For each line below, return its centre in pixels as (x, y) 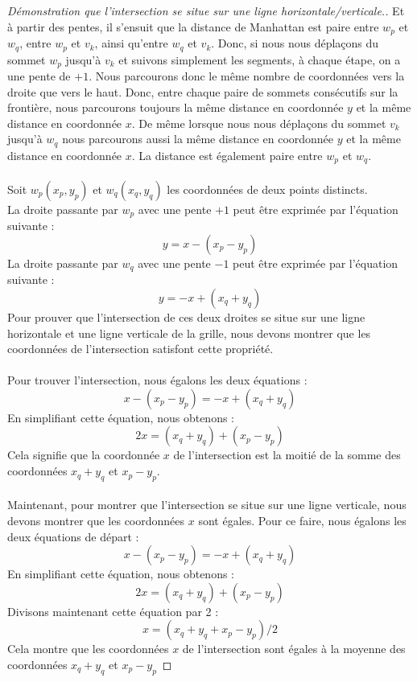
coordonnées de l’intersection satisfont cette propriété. (140, 349)
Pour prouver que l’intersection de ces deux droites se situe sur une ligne (186, 316)
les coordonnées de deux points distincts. (267, 189)
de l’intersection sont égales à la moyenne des (294, 649)
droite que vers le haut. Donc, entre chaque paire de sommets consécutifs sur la (203, 91)
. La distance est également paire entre (227, 155)
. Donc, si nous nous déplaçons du (295, 43)
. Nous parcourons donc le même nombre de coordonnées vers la (247, 75)
